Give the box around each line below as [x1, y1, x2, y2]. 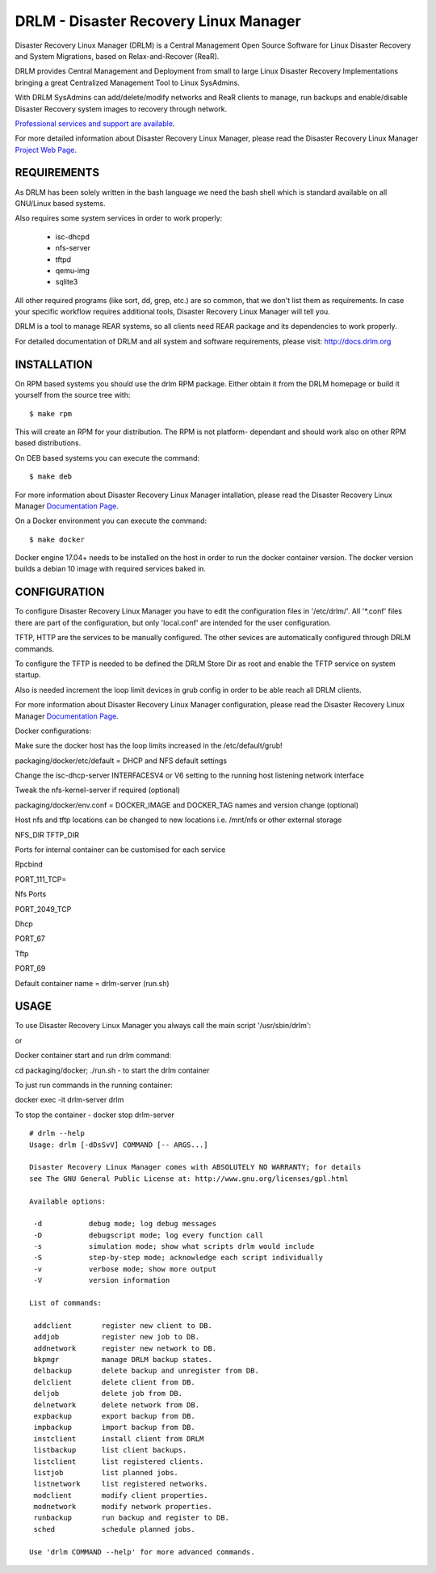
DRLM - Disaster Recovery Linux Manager [15, 12, 302, 30]
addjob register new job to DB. [33, 1332, 200, 1342]
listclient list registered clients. [33, 1457, 204, 1466]
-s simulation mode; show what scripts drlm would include [33, 1242, 315, 1251]
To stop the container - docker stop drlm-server [15, 1110, 175, 1120]
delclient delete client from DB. [33, 1377, 195, 1386]
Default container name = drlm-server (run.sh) [15, 978, 170, 988]
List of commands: [29, 1298, 103, 1308]
